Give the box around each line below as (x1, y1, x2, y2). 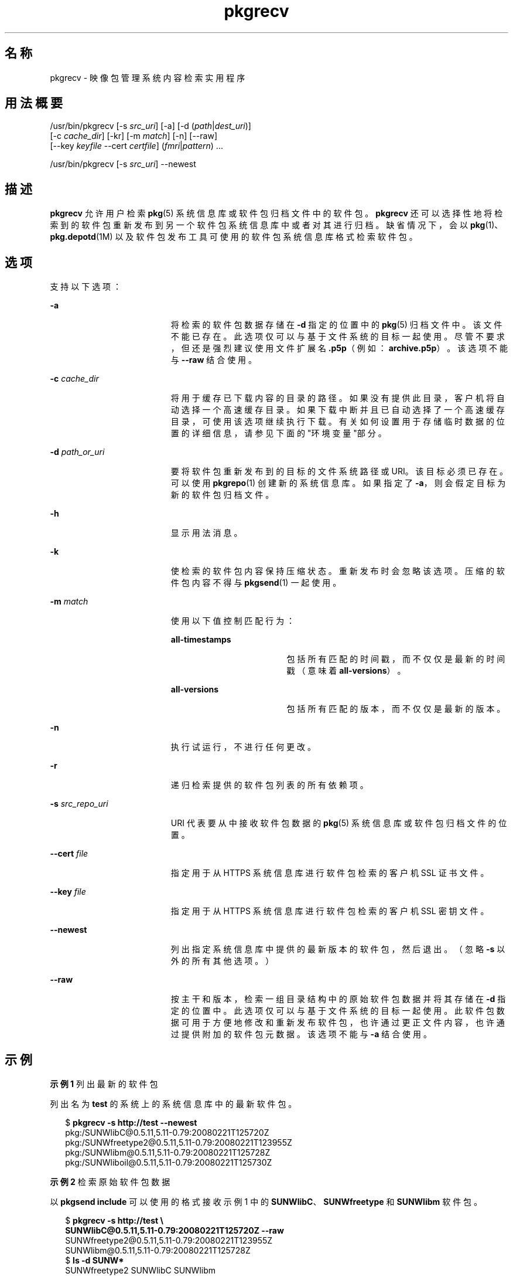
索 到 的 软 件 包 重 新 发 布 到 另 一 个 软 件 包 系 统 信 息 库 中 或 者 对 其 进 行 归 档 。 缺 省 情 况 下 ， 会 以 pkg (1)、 (50, 220, 503, 230)
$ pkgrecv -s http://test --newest (65, 1117, 197, 1127)
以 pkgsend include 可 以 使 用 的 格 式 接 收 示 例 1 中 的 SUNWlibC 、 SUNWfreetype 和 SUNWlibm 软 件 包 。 (50, 1196, 483, 1207)
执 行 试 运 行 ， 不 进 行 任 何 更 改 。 (170, 742, 316, 752)
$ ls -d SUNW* (65, 1255, 124, 1265)
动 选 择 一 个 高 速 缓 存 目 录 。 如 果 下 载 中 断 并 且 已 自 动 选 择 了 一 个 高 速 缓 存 (170, 405, 505, 415)
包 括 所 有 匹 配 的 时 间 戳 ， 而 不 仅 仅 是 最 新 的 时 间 (286, 654, 505, 664)
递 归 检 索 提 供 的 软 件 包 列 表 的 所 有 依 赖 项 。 (170, 780, 368, 790)
